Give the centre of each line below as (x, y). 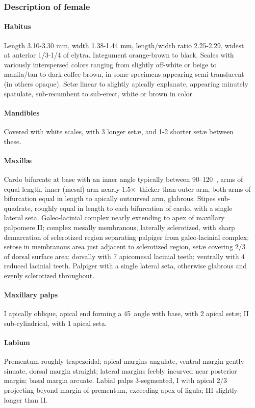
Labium (17, 342)
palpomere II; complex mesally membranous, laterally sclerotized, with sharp (120, 227)
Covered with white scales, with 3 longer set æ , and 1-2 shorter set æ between (119, 131)
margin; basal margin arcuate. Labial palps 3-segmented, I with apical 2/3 (115, 380)
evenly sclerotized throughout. (49, 275)
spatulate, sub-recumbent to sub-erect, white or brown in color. (99, 93)
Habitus (18, 26)
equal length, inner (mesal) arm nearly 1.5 (67, 189)
